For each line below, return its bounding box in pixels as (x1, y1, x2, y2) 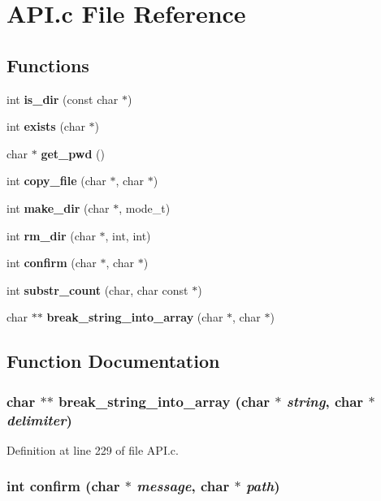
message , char (136, 476, 230, 496)
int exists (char (6, 118, 85, 135)
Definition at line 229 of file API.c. (6, 441, 179, 458)
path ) (245, 476, 280, 496)
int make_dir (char (6, 199, 110, 216)
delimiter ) (6, 409, 72, 430)
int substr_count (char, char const (6, 281, 188, 298)
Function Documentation (6, 348, 220, 374)
